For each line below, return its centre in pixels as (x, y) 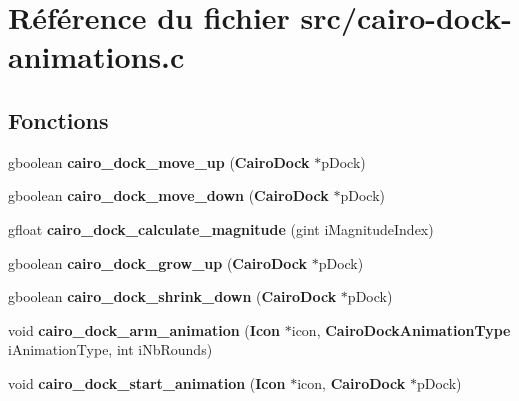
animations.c (96, 56)
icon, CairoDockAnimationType (401, 329)
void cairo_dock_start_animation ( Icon (147, 382)
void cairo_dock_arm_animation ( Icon (144, 329)
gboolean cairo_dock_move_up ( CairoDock (159, 161)
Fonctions (58, 119)
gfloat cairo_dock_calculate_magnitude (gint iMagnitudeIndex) (221, 228)
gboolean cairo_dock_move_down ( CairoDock (168, 195)
